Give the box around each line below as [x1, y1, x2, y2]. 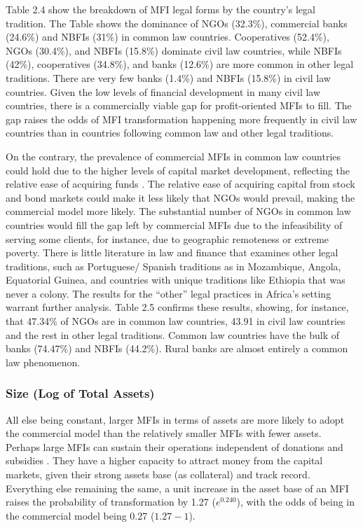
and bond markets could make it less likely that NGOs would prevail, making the [6, 190, 355, 204]
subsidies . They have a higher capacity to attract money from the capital [6, 453, 323, 468]
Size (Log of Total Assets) [6, 384, 155, 402]
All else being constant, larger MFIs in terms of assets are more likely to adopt [6, 412, 345, 426]
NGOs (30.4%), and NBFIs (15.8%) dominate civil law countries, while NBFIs [6, 43, 342, 57]
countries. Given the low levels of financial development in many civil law [6, 84, 321, 99]
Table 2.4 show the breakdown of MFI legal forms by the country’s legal [6, 2, 315, 16]
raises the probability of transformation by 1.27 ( [6, 494, 216, 509]
